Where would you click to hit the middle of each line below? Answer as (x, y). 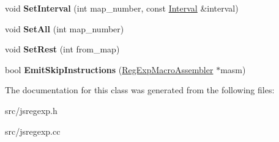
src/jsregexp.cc (33, 131)
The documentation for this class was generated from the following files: (140, 90)
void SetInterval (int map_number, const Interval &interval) (122, 8)
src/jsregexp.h (31, 110)
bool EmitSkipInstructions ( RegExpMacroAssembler (109, 69)
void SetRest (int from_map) (62, 49)
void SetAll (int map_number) (65, 28)
